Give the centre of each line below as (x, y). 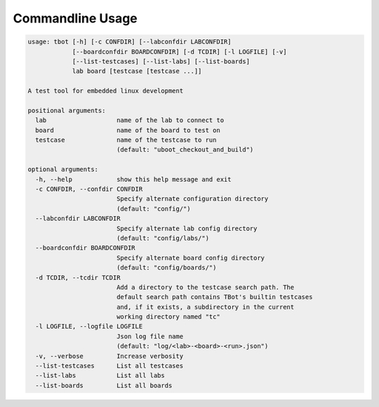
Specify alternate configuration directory (192, 199)
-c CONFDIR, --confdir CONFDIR (89, 189)
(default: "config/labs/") (163, 238)
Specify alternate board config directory (191, 258)
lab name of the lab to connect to (130, 120)
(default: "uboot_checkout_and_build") (185, 150)
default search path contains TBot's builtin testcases (214, 297)
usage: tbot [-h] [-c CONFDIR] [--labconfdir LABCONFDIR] (129, 42)
